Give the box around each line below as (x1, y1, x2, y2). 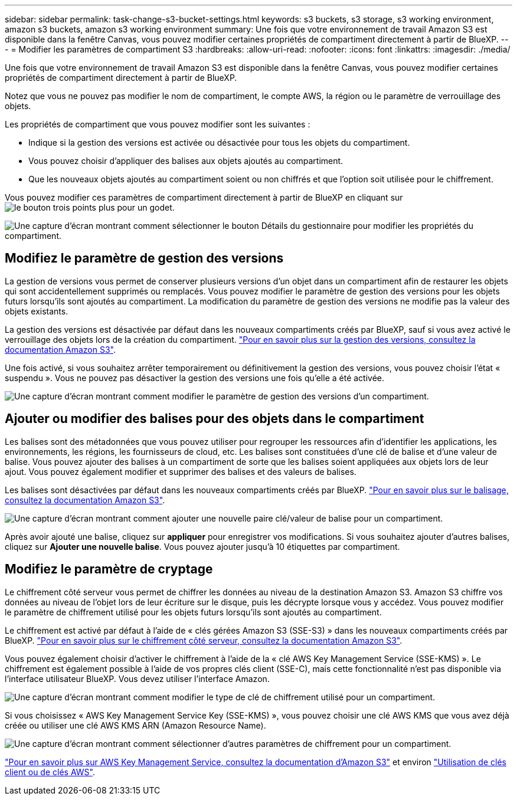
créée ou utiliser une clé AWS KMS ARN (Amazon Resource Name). (5, 720, 266, 730)
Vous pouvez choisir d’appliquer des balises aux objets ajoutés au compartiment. (28, 156, 343, 166)
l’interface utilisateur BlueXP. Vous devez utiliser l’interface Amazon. (5, 673, 270, 684)
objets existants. (5, 306, 68, 316)
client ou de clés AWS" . (5, 766, 95, 777)
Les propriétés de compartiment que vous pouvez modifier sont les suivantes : (5, 119, 310, 129)
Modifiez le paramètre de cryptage (5, 562, 213, 577)
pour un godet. (117, 202, 175, 212)
